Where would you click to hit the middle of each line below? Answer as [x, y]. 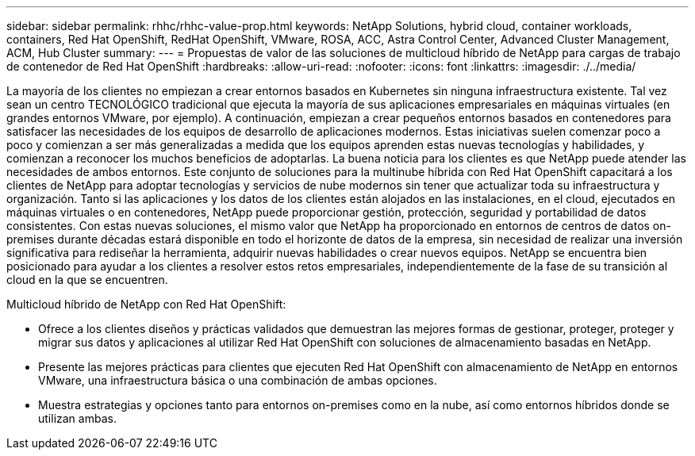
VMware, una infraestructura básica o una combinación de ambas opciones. [238, 380]
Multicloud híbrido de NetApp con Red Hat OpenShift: [146, 304]
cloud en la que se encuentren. [87, 280]
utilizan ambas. [77, 418]
